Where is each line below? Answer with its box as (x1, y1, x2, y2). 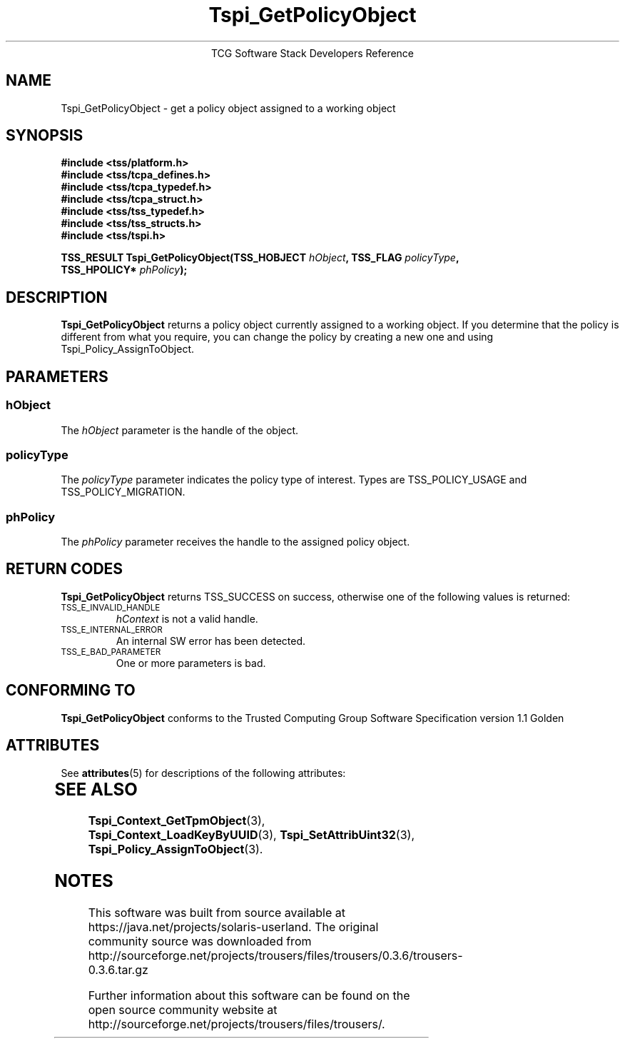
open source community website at (88, 1003, 278, 1018)
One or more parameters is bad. (116, 656, 266, 669)
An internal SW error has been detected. (116, 634, 306, 647)
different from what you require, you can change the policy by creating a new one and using (61, 331, 494, 343)
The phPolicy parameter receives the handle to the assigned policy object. (61, 536, 410, 548)
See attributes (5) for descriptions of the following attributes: (61, 766, 346, 779)
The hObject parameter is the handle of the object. (61, 423, 299, 436)
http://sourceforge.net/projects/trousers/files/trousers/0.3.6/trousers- (88, 948, 463, 963)
